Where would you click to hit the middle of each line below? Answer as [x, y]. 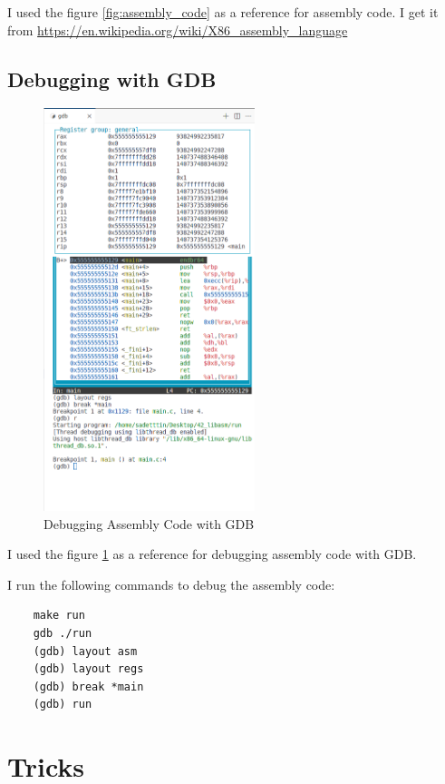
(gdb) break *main [88, 686]
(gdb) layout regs [88, 669]
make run [59, 616]
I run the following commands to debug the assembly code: [171, 584]
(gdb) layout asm [85, 651]
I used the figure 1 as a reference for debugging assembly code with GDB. [212, 554]
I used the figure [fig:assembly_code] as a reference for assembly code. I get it [223, 12]
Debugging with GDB [112, 78]
